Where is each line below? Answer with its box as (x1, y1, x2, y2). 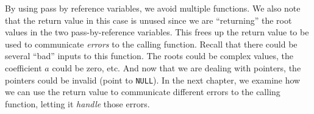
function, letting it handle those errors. (5, 97, 150, 110)
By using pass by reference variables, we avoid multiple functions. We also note (5, 2, 301, 14)
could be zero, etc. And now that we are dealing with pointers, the (52, 61, 301, 74)
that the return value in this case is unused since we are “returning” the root (5, 13, 292, 26)
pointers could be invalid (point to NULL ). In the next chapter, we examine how (5, 73, 301, 86)
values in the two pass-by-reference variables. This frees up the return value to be (5, 26, 309, 38)
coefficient (5, 61, 42, 74)
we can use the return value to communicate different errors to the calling (5, 85, 280, 98)
